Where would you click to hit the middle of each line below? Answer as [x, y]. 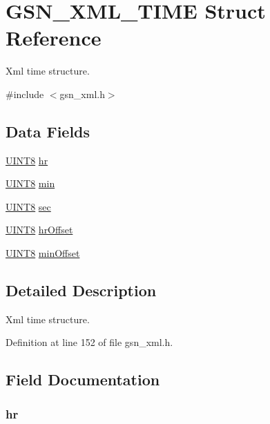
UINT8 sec [28, 206]
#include [25, 94]
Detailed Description [81, 290]
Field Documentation [83, 379]
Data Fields [48, 131]
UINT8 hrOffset [39, 230]
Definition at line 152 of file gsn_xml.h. [89, 342]
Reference [54, 38]
